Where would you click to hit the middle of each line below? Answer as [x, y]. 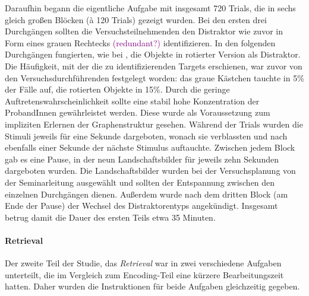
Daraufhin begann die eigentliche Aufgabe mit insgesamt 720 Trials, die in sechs [150, 8]
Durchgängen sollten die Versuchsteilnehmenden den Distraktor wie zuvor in [144, 31]
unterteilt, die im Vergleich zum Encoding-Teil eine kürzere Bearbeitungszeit [144, 274]
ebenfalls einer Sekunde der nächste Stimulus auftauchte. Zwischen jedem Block [150, 147]
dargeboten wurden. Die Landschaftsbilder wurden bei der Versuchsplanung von [150, 171]
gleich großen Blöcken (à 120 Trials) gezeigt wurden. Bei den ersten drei [136, 19]
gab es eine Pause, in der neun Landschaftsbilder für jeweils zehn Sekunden [142, 159]
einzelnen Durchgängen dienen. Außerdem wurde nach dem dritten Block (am [146, 194]
